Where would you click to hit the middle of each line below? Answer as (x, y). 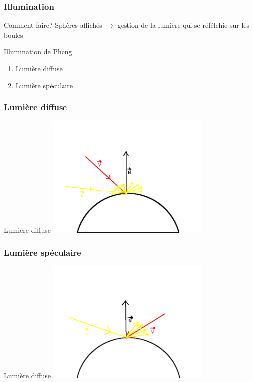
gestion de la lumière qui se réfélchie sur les (183, 25)
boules (14, 35)
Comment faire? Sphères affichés (53, 25)
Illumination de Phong (38, 51)
